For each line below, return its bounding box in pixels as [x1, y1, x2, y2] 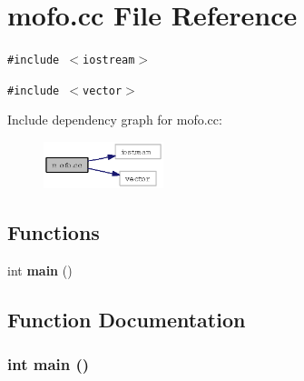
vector [83, 84, 123, 97]
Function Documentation [7, 305, 246, 333]
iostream [83, 54, 135, 67]
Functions [7, 217, 100, 246]
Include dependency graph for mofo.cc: [7, 110, 222, 129]
